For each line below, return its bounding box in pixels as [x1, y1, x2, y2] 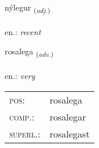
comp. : [9, 109, 34, 123]
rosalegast [49, 126, 90, 140]
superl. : [9, 126, 41, 140]
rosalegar [49, 109, 86, 123]
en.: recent [5, 25, 41, 37]
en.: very [5, 70, 36, 82]
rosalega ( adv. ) [5, 45, 54, 59]
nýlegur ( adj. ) [5, 1, 50, 15]
